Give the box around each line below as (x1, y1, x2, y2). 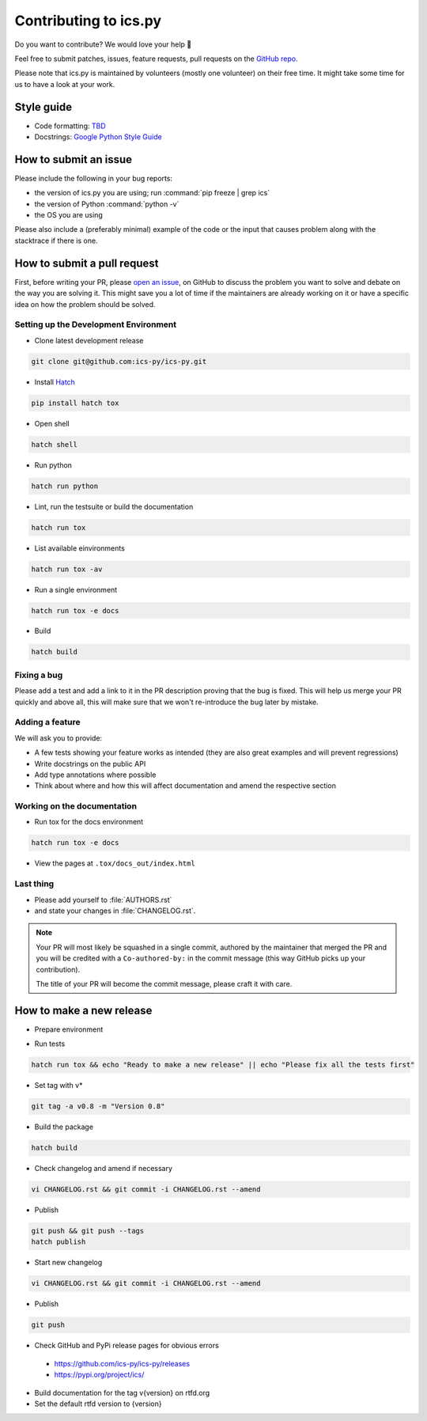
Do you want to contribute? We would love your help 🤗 (14, 40, 192, 49)
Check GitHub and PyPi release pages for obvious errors (34, 1341, 219, 1351)
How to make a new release (14, 1003, 153, 1017)
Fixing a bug (14, 669, 63, 680)
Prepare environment (34, 1025, 104, 1034)
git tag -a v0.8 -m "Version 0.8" (31, 1102, 165, 1111)
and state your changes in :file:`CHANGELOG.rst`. (34, 906, 196, 915)
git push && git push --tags (31, 1226, 145, 1236)
